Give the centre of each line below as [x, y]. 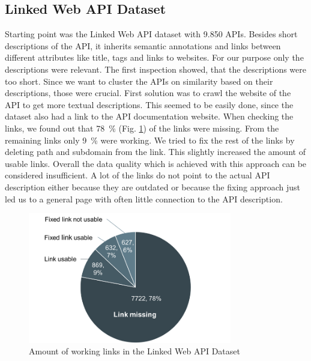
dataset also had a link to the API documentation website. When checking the [149, 116]
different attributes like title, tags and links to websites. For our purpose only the [154, 57]
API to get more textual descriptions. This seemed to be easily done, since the [149, 104]
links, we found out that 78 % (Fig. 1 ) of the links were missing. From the [142, 128]
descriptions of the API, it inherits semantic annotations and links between [143, 45]
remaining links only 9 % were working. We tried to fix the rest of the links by [150, 140]
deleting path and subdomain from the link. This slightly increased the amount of [155, 152]
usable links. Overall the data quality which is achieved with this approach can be [156, 163]
